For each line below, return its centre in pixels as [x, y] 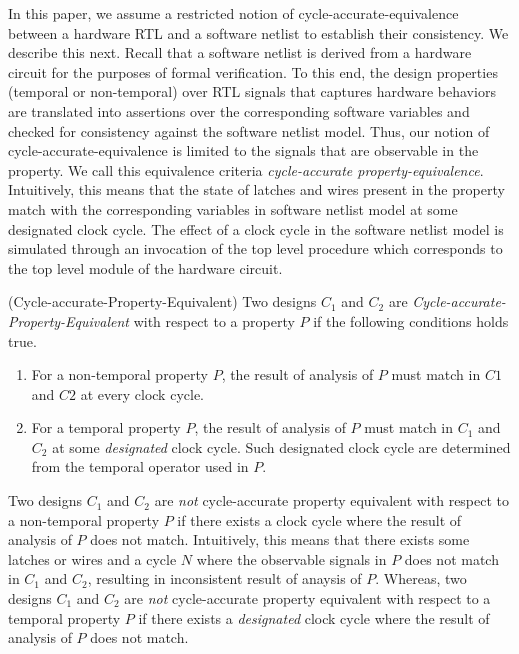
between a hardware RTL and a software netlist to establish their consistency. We [258, 32]
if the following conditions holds [411, 320]
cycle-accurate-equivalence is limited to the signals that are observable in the [243, 150]
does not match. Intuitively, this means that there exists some [280, 539]
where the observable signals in [291, 558]
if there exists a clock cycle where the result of [319, 519]
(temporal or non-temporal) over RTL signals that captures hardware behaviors [252, 91]
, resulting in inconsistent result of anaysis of [224, 578]
